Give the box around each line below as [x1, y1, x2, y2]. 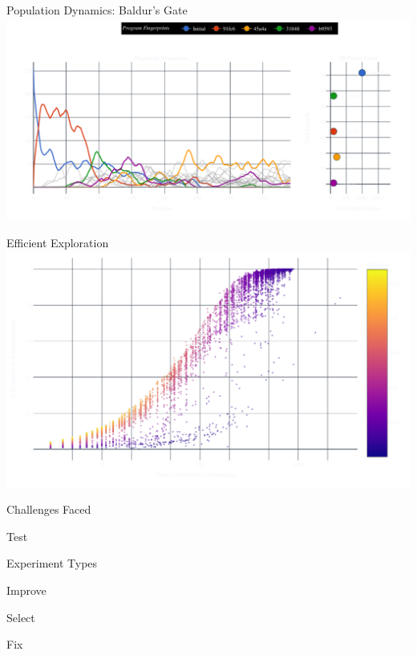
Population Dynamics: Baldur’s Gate [6, 2, 188, 18]
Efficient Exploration [6, 234, 109, 251]
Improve [6, 581, 47, 598]
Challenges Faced [6, 501, 91, 518]
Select [6, 608, 35, 625]
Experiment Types [6, 555, 98, 572]
